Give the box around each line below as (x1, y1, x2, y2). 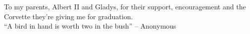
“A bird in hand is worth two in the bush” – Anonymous (4, 21, 176, 31)
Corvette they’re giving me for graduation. (4, 11, 133, 21)
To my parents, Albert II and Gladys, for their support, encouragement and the (4, 1, 246, 11)
